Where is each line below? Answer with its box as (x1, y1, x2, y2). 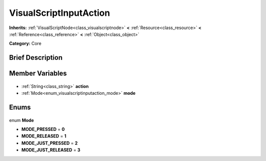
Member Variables (9, 69, 67, 78)
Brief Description (9, 53, 63, 62)
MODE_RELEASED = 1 (21, 133, 66, 139)
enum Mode (9, 117, 34, 123)
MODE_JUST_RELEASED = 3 (21, 147, 81, 153)
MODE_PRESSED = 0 (21, 126, 65, 132)
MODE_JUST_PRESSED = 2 (21, 140, 78, 146)
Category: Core (9, 40, 42, 46)
